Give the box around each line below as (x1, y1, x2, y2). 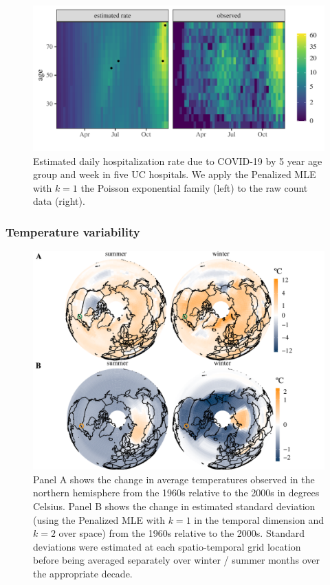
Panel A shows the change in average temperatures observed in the (33, 472, 315, 486)
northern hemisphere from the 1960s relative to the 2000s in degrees (33, 485, 320, 500)
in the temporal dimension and (194, 512, 324, 527)
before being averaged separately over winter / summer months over (33, 553, 320, 567)
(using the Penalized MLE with (33, 512, 166, 527)
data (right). (33, 194, 85, 208)
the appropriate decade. (33, 566, 133, 580)
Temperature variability (5, 223, 140, 240)
